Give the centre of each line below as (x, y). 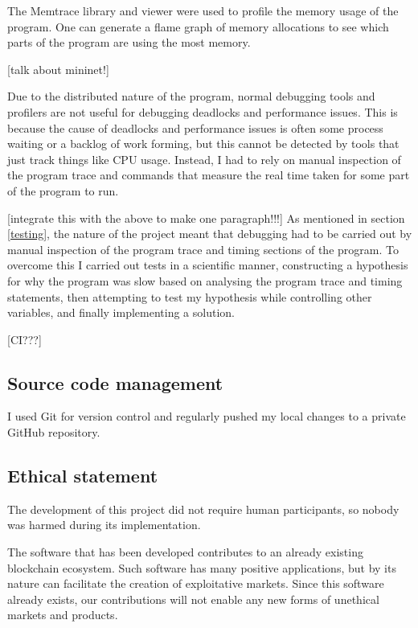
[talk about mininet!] (58, 69)
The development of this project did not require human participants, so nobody (203, 509)
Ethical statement (83, 476)
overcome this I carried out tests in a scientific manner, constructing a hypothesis (208, 265)
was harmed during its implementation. (104, 525)
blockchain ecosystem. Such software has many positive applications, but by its (202, 567)
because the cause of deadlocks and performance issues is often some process (195, 127)
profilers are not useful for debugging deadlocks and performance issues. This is (203, 111)
